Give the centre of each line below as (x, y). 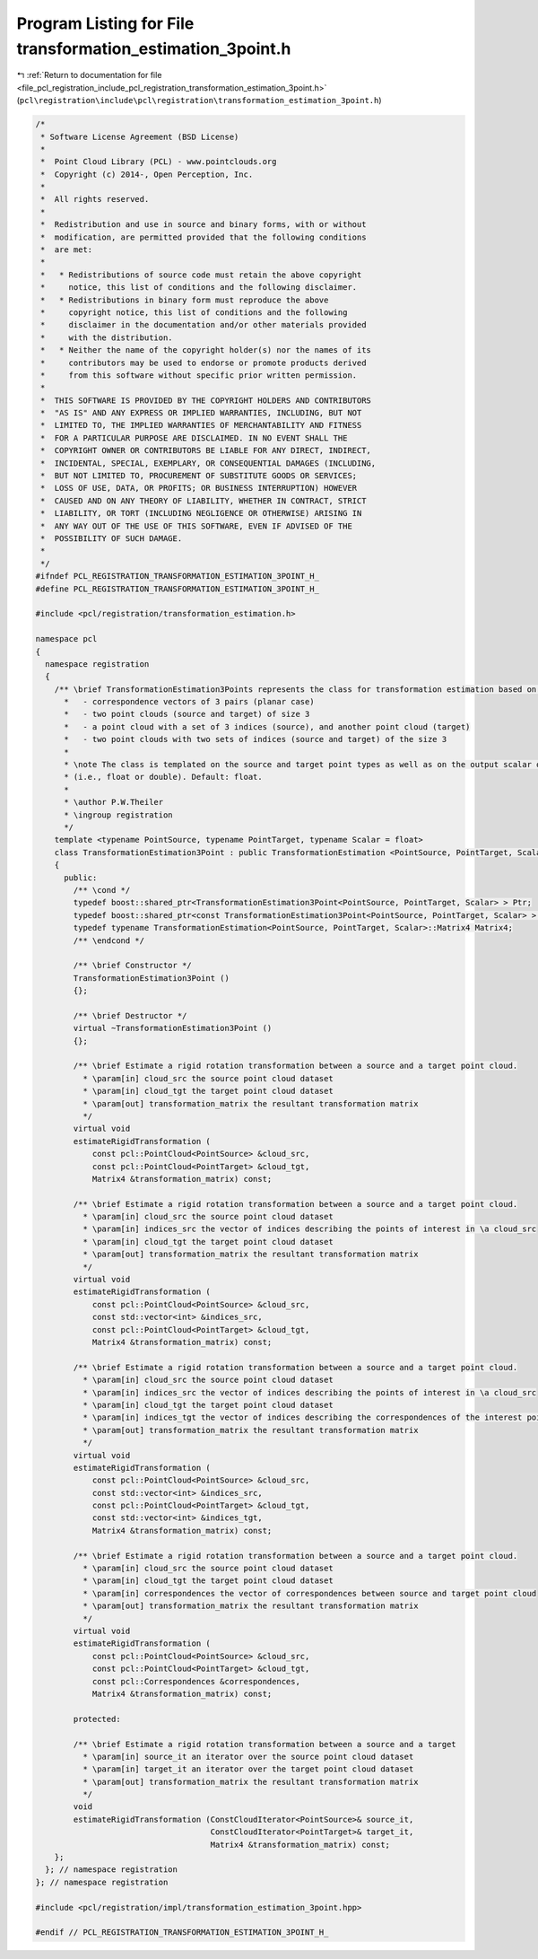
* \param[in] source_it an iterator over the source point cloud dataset (248, 1756)
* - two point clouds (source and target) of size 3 (187, 714)
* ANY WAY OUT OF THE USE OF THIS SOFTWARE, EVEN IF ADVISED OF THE (197, 526)
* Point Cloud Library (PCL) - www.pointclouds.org (159, 162)
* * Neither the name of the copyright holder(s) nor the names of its (206, 350)
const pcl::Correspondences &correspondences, (196, 1681)
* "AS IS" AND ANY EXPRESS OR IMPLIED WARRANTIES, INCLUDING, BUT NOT (201, 413)
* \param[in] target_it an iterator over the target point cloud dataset (248, 1769)
